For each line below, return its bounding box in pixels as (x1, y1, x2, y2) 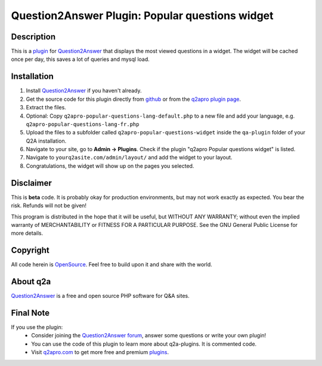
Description (11, 32, 56, 42)
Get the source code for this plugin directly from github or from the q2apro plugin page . (26, 96, 241, 103)
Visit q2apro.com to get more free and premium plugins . (31, 349, 169, 356)
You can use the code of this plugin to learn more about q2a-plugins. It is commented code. (31, 340, 257, 347)
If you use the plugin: (11, 324, 63, 331)
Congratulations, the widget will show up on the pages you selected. (26, 162, 194, 170)
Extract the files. (26, 104, 67, 111)
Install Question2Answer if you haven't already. (26, 87, 143, 94)
